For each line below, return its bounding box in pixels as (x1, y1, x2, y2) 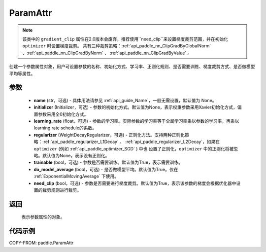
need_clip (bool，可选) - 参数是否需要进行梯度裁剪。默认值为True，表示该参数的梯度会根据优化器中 (33, 180, 236, 186)
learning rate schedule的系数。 (33, 125, 97, 131)
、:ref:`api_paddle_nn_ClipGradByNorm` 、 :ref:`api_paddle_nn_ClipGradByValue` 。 (22, 50, 192, 56)
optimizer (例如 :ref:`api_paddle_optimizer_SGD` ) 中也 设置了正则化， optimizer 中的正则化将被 (33, 145, 234, 151)
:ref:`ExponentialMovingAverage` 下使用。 (33, 173, 119, 180)
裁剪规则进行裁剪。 (42, 187, 81, 193)
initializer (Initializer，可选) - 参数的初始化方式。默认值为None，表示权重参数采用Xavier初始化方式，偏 (33, 104, 242, 110)
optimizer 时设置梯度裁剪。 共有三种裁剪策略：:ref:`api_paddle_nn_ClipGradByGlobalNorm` (22, 43, 211, 49)
